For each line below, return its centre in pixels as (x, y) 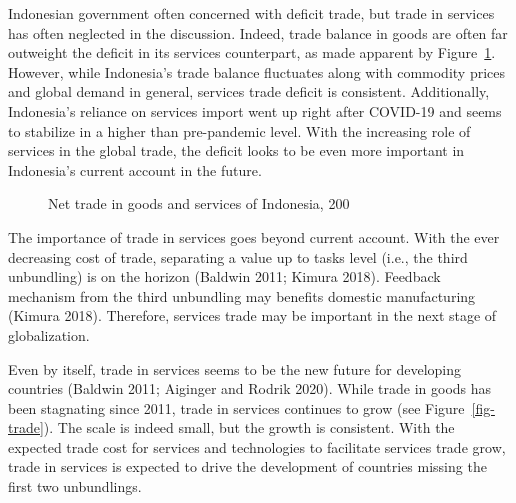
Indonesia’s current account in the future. (135, 169)
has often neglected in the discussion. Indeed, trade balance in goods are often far (258, 32)
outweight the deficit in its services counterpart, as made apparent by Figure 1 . (252, 52)
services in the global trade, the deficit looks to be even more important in (236, 150)
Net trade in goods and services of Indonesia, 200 (199, 203)
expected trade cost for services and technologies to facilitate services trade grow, (257, 446)
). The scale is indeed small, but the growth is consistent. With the (249, 427)
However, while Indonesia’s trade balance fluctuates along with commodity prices (257, 71)
